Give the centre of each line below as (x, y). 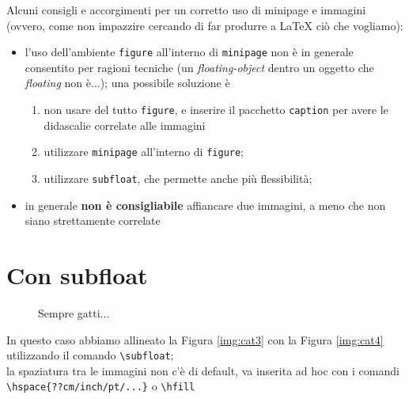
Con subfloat (77, 274)
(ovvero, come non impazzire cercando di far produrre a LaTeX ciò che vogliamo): (205, 25)
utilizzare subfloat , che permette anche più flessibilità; (178, 178)
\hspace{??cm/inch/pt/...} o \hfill (101, 386)
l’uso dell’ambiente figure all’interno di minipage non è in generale (189, 52)
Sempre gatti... (74, 312)
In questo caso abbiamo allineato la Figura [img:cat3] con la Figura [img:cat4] (195, 339)
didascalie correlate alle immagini (125, 125)
